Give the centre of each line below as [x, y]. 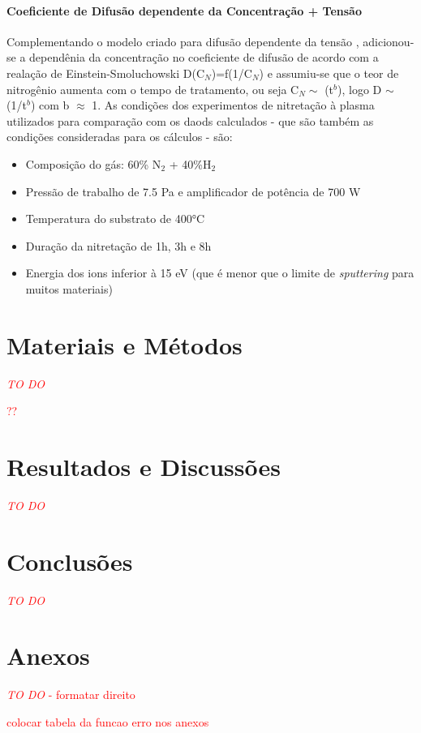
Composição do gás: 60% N [93, 163]
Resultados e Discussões [144, 467]
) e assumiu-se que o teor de [329, 73]
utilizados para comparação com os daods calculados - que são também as [190, 120]
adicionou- [389, 41]
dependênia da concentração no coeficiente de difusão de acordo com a [204, 57]
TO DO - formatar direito [71, 694]
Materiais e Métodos [125, 344]
